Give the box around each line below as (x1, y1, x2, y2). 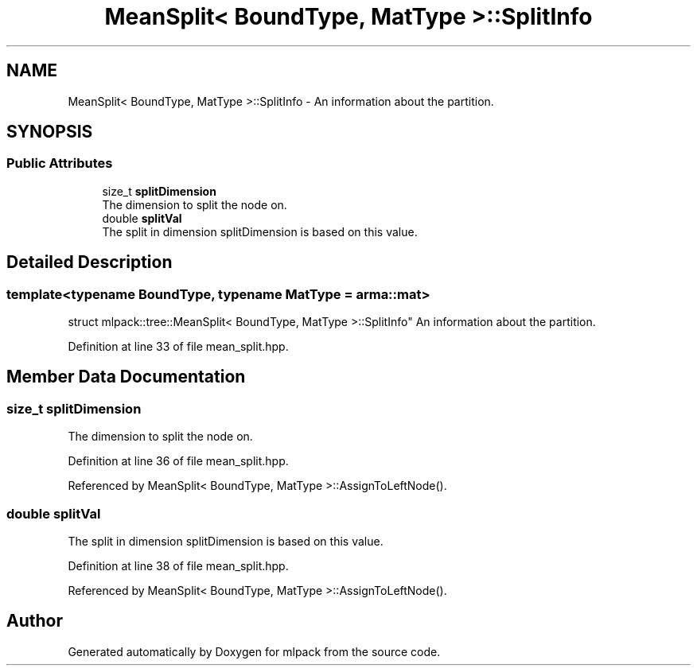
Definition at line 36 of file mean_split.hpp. (68, 454, 289, 468)
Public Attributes (6, 155, 113, 172)
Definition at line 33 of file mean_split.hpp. (68, 340, 289, 354)
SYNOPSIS (6, 122, 93, 142)
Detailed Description (6, 252, 173, 273)
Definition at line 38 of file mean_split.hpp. (68, 559, 289, 573)
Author (6, 611, 63, 631)
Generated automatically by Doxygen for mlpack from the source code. (68, 644, 441, 658)
